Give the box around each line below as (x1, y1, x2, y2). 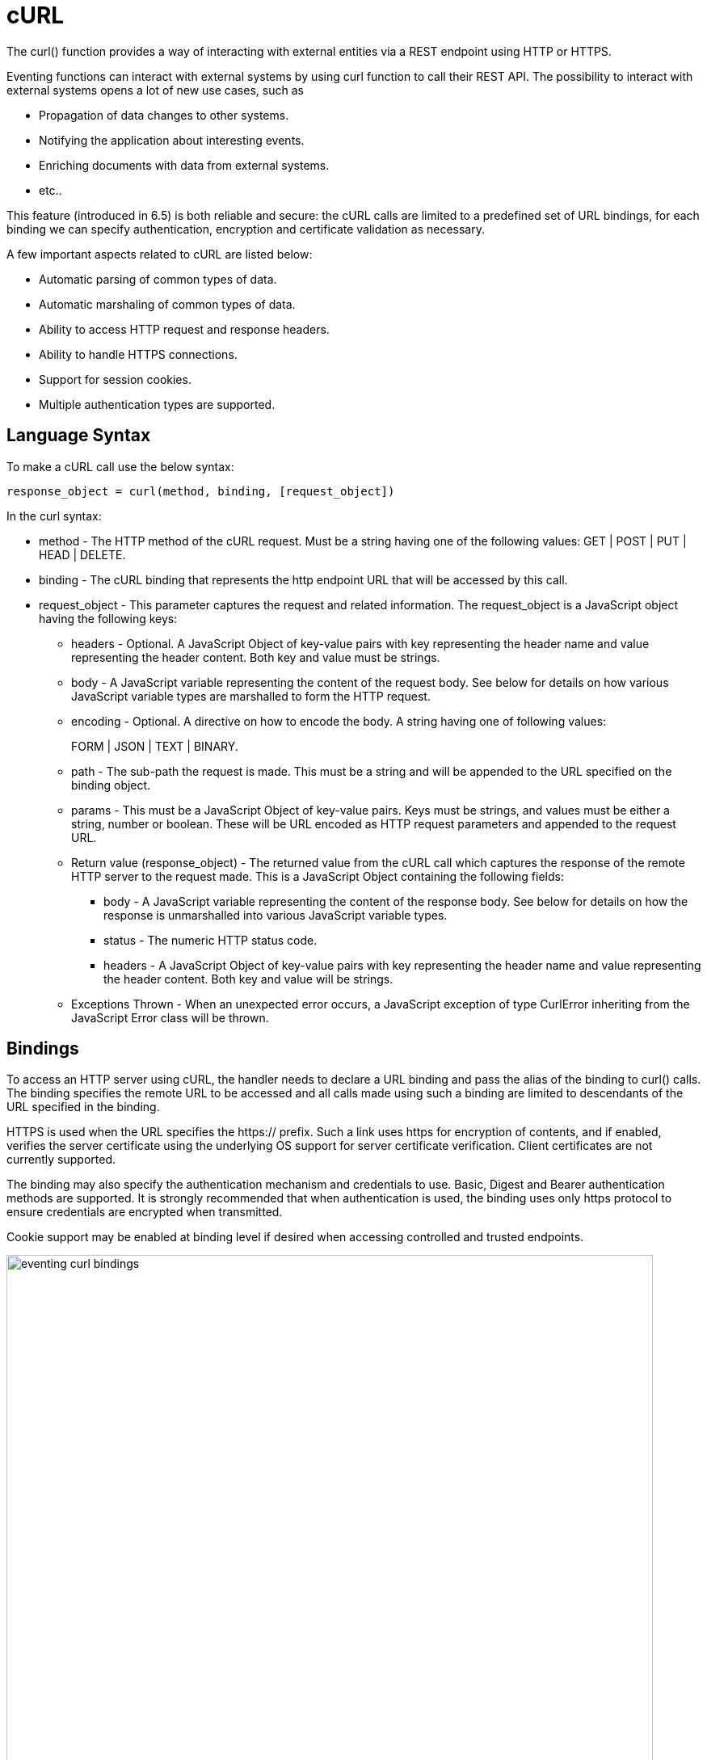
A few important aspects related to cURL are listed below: (6, 246, 313, 261)
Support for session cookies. (39, 372, 191, 386)
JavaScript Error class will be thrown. (71, 1010, 269, 1025)
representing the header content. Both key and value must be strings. (71, 650, 440, 664)
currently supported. (6, 1152, 116, 1167)
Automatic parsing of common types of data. (39, 272, 277, 286)
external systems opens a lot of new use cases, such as (6, 82, 304, 97)
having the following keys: (39, 611, 178, 625)
